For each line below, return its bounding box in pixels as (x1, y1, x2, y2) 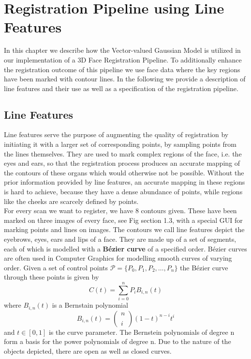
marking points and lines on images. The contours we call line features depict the (4, 224, 245, 234)
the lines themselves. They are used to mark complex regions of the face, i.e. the (4, 148, 242, 158)
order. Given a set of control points (4, 262, 108, 272)
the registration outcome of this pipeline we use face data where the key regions (4, 64, 240, 74)
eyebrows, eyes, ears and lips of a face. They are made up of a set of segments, (4, 234, 236, 244)
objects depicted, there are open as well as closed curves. (4, 345, 172, 356)
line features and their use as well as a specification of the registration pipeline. (4, 83, 238, 93)
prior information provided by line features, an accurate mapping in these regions (4, 177, 245, 187)
